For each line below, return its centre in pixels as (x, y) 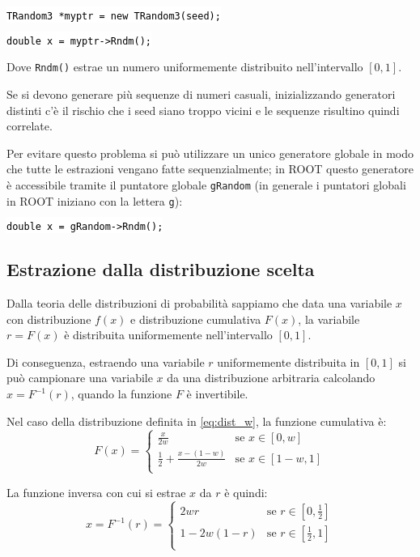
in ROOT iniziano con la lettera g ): (95, 200)
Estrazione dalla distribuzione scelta (161, 269)
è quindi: (246, 492)
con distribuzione (49, 319)
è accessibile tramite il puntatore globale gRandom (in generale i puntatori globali (206, 184)
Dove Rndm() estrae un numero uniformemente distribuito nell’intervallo (185, 67)
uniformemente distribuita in (288, 361)
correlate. (30, 126)
